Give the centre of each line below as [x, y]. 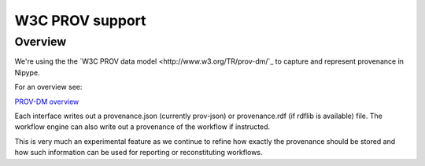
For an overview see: [48, 87]
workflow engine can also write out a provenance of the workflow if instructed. [142, 127]
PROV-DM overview [47, 101]
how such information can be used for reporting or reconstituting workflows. [139, 153]
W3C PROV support [80, 20]
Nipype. [27, 72]
